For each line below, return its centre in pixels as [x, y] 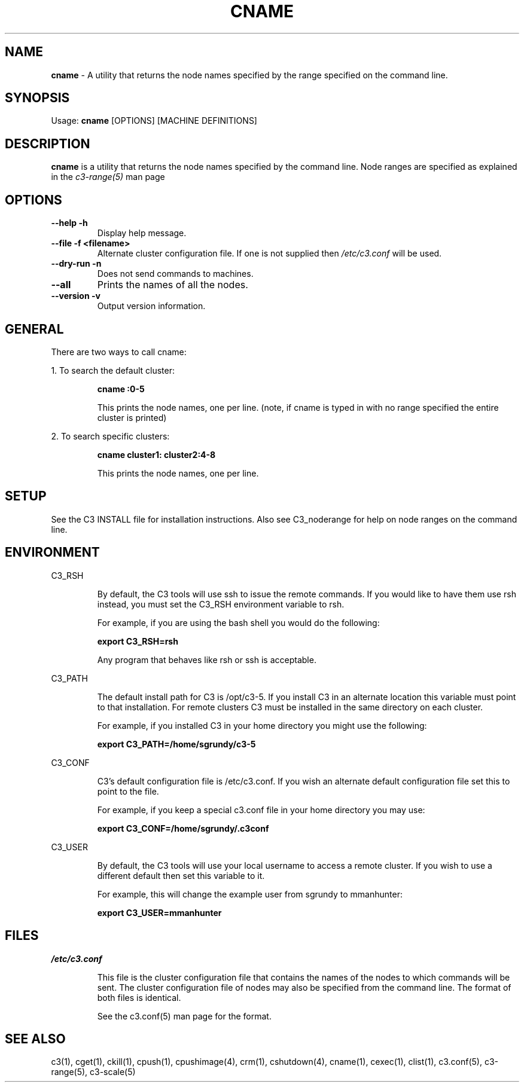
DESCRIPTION [48, 143]
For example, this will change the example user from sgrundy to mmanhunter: [250, 894]
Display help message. [142, 233]
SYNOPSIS [37, 98]
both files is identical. [139, 997]
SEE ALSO [35, 1039]
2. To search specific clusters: [110, 436]
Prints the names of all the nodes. [173, 285]
